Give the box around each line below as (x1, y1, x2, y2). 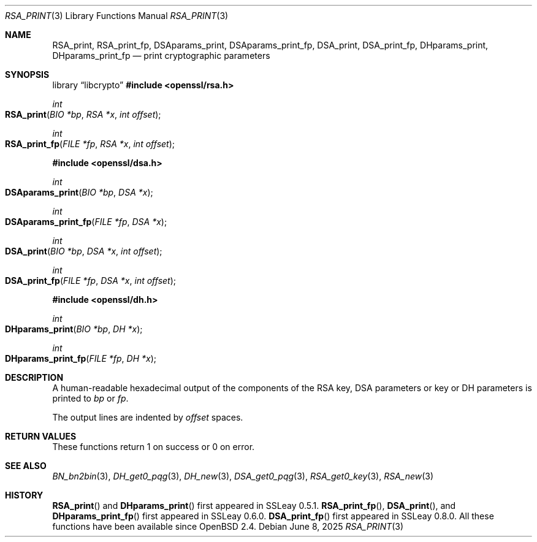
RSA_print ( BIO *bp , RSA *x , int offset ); (5, 109, 161, 120)
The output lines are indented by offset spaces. (52, 412, 243, 422)
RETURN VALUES (5, 431, 77, 441)
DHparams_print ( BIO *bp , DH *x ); (5, 324, 143, 334)
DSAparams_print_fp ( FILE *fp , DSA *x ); (5, 216, 167, 227)
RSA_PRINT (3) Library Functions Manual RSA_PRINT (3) (5, 10, 229, 21)
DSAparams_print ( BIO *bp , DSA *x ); (5, 187, 153, 197)
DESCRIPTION (5, 372, 64, 383)
